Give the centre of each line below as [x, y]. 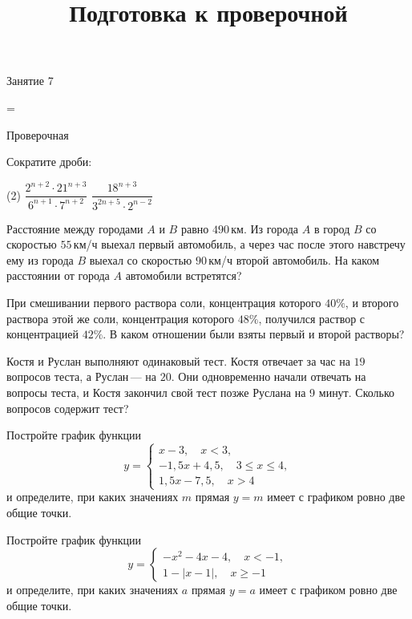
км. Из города [265, 228]
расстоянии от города [58, 275]
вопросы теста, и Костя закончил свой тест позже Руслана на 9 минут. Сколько [201, 392]
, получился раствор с [312, 318]
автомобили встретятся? [184, 275]
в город [332, 228]
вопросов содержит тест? [68, 408]
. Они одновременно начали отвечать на [269, 376]
